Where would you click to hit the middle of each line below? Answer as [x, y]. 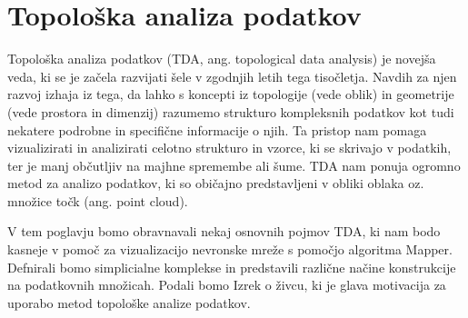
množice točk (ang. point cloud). [98, 200]
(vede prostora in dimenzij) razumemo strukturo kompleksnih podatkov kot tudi [231, 111]
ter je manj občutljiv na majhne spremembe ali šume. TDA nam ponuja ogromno [234, 165]
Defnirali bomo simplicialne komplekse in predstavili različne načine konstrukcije [232, 267]
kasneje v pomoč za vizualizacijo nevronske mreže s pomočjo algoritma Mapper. [230, 249]
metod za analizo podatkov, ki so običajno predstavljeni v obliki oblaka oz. [216, 183]
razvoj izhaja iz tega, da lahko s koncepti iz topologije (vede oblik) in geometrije [231, 94]
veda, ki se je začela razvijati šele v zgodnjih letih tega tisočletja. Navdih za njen [232, 76]
